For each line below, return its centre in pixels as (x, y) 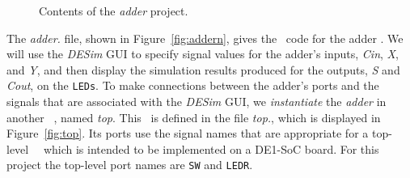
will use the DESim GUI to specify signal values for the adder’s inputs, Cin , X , (203, 54)
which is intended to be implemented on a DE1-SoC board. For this (211, 148)
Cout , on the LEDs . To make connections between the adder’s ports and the (193, 85)
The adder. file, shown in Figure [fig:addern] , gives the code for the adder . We (205, 38)
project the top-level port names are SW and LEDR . (130, 165)
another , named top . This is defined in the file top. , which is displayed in (194, 117)
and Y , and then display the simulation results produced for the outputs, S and (203, 69)
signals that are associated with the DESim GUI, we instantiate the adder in (197, 102)
